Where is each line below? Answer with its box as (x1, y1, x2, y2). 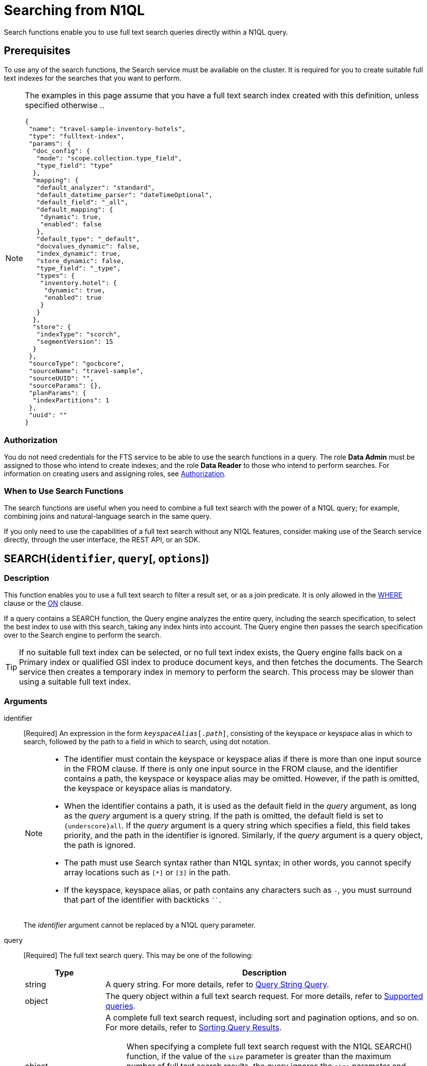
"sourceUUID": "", (28, 374, 94, 382)
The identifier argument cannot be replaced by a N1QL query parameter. (23, 921, 256, 930)
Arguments (4, 696, 47, 706)
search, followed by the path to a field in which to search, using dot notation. (23, 737, 270, 746)
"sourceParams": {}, (28, 381, 102, 389)
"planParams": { (28, 389, 87, 397)
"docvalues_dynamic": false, (36, 242, 140, 250)
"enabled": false (40, 220, 102, 228)
